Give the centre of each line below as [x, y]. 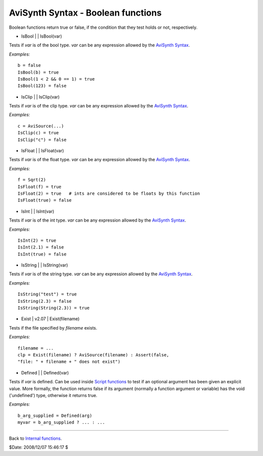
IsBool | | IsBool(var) [42, 36]
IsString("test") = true [47, 294]
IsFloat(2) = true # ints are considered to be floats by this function [109, 193]
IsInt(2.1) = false [41, 247]
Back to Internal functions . [35, 438]
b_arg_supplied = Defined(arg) [55, 415]
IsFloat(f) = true [40, 187]
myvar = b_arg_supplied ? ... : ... [61, 423]
